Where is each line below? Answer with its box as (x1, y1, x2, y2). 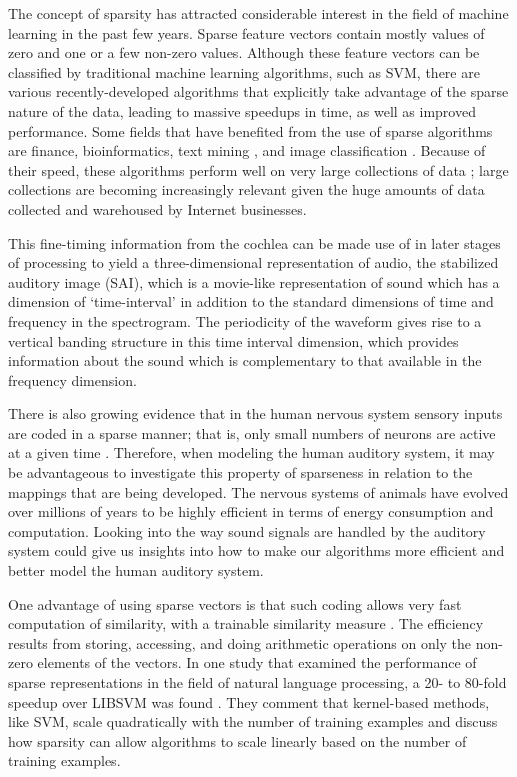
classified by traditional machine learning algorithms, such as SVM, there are (8, 61, 480, 82)
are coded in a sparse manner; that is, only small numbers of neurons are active (8, 422, 496, 443)
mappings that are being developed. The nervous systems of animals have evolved (8, 481, 509, 502)
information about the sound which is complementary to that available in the (8, 350, 482, 371)
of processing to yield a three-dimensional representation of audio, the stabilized (8, 252, 499, 273)
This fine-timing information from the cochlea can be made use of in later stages (8, 232, 501, 253)
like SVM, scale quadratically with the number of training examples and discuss (8, 711, 498, 732)
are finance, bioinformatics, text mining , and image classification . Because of (8, 140, 486, 161)
